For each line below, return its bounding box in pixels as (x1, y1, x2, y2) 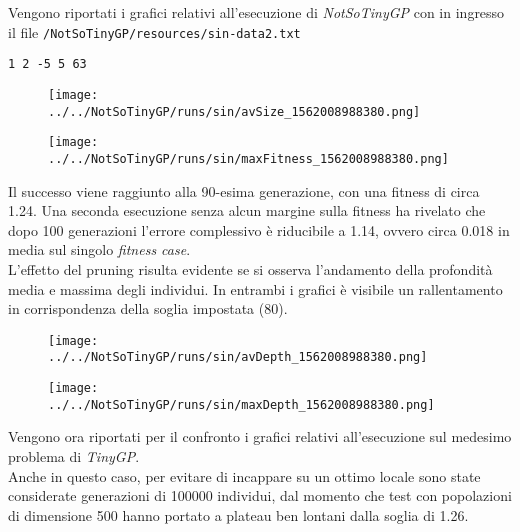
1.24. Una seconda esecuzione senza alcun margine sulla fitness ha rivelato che (8, 200, 486, 221)
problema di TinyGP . (8, 445, 140, 466)
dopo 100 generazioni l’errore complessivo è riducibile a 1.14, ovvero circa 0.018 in (8, 219, 510, 240)
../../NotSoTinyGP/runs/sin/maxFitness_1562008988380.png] (48, 151, 449, 166)
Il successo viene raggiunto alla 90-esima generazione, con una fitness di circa (8, 180, 480, 201)
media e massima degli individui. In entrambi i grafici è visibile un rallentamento (8, 278, 503, 299)
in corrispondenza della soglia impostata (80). (8, 298, 288, 319)
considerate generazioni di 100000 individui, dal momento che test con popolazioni (8, 485, 512, 506)
